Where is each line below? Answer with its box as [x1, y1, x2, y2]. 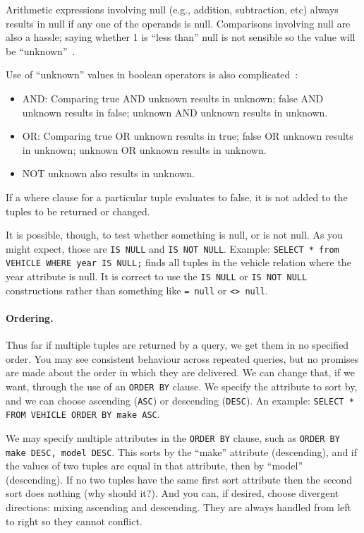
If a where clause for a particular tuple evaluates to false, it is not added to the [6, 189, 348, 204]
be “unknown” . [6, 43, 75, 58]
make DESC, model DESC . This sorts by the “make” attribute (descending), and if [6, 444, 358, 459]
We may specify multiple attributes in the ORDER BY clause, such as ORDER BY [6, 430, 340, 445]
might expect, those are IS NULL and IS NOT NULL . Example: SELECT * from [6, 241, 339, 256]
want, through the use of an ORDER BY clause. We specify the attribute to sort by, [6, 378, 358, 393]
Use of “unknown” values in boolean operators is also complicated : [6, 67, 298, 82]
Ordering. [6, 310, 54, 325]
